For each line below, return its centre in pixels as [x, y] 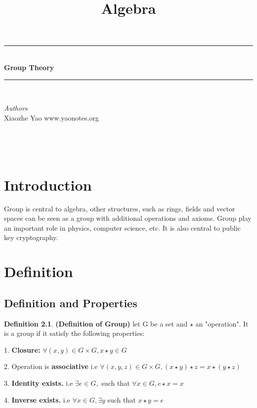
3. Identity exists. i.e [39, 383]
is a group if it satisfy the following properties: [74, 333]
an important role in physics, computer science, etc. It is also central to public [122, 227]
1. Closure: [22, 349]
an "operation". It [222, 323]
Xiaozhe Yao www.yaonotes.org [51, 117]
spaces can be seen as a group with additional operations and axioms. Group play [128, 218]
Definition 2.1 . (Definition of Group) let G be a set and [96, 323]
